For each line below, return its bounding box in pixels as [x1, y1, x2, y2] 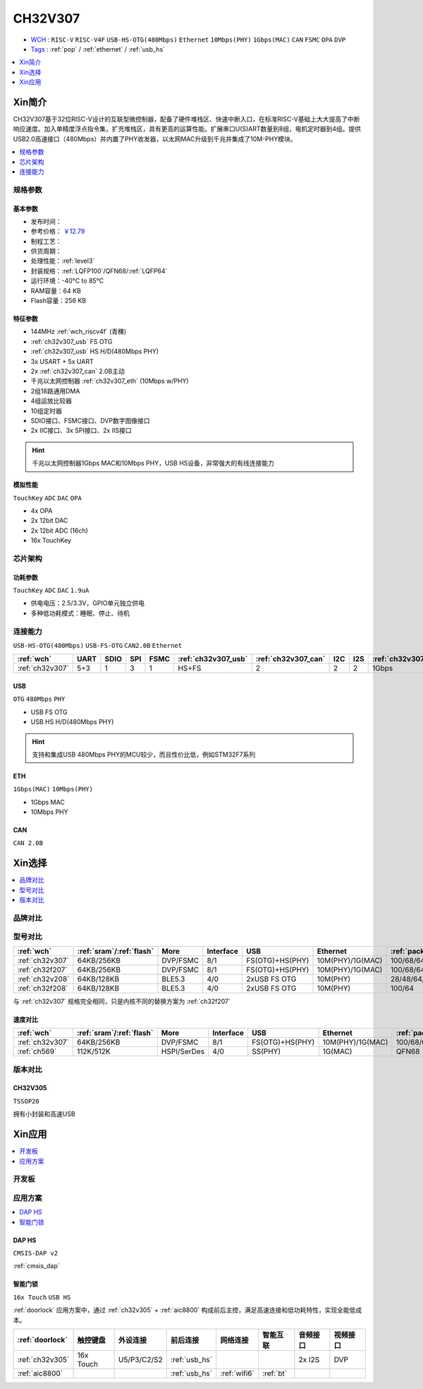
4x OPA [30, 506, 53, 515]
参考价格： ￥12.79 [30, 227, 85, 236]
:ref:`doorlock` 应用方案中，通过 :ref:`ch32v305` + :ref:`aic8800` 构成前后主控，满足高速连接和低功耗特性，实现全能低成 [13, 1306, 362, 1314]
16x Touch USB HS [13, 1293, 71, 1301]
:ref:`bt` [262, 1368, 288, 1378]
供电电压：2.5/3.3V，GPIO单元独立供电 [30, 599, 145, 608]
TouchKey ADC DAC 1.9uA [13, 586, 90, 595]
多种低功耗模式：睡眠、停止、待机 [30, 608, 130, 617]
